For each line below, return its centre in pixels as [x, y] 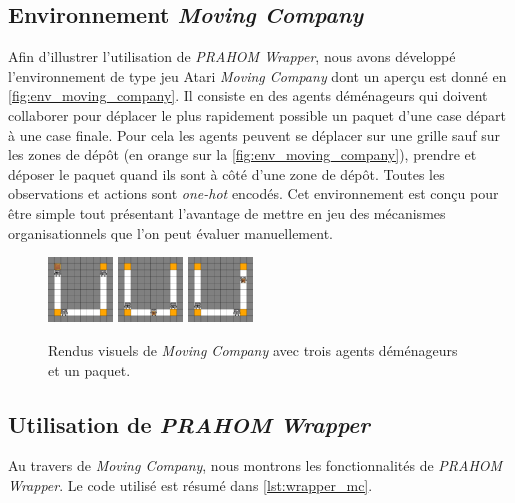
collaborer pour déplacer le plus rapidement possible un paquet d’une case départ [257, 114]
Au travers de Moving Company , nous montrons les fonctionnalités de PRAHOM [255, 465]
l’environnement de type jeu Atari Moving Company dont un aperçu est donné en [257, 75]
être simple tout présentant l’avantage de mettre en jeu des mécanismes [227, 212]
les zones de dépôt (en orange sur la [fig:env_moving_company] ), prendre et [242, 154]
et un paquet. [89, 369]
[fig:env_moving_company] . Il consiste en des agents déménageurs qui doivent [248, 95]
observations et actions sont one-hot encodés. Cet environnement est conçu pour [253, 193]
